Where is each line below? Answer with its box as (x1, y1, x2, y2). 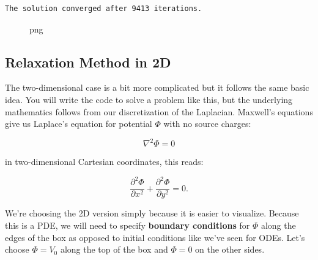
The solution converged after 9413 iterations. (5, 4, 202, 13)
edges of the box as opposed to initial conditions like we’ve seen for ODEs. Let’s (5, 231, 305, 243)
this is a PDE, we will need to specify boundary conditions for (5, 219, 250, 232)
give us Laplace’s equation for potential (5, 117, 152, 130)
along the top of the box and (60, 243, 168, 256)
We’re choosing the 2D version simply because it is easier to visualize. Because (5, 207, 299, 220)
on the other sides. (195, 243, 265, 256)
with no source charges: (163, 117, 251, 130)
